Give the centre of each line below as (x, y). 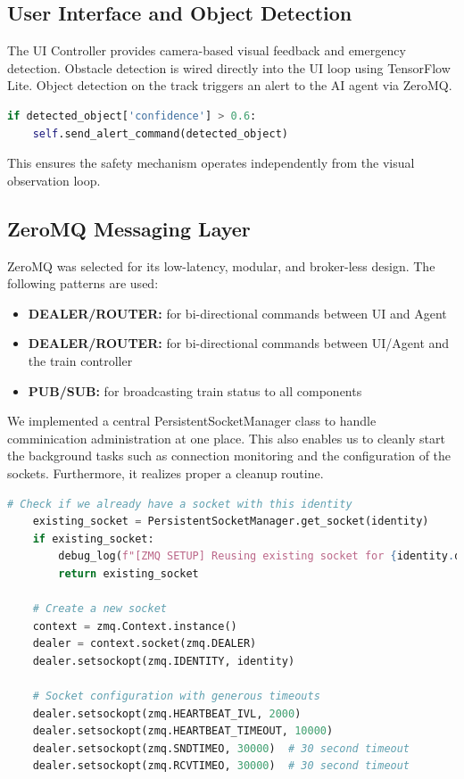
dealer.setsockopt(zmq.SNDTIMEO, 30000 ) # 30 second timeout (221, 748)
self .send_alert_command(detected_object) (160, 133)
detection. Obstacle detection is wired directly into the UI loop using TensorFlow (229, 67)
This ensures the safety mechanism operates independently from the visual (211, 163)
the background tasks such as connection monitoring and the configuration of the (229, 456)
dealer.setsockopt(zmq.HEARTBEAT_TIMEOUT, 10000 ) (183, 731)
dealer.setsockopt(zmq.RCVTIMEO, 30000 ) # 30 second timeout (221, 766)
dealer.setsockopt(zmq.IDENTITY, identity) (164, 661)
